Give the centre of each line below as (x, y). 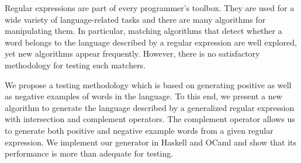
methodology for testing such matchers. (75, 65)
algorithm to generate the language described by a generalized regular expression (150, 107)
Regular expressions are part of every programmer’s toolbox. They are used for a (150, 8)
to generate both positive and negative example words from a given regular (139, 130)
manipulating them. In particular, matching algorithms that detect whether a (143, 31)
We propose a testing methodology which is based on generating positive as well (148, 84)
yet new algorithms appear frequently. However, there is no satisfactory (132, 53)
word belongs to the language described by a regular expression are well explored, (151, 42)
